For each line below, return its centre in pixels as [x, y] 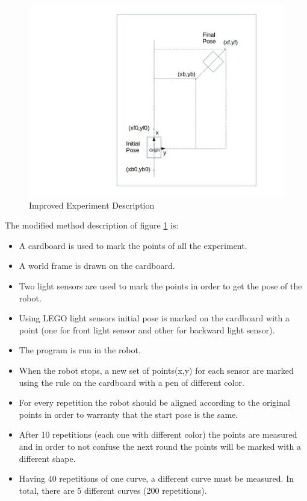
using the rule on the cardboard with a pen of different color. [132, 382]
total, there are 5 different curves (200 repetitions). [113, 490]
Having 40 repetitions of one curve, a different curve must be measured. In [156, 478]
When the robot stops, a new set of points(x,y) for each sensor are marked [156, 370]
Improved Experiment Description [92, 205]
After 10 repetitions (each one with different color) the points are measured [158, 434]
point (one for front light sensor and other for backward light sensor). [147, 329]
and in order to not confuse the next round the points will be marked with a [160, 446]
